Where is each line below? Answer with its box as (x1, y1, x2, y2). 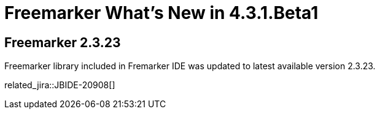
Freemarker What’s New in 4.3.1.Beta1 (4, 2, 319, 23)
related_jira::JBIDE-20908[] (4, 80, 115, 91)
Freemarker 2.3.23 (4, 34, 121, 50)
